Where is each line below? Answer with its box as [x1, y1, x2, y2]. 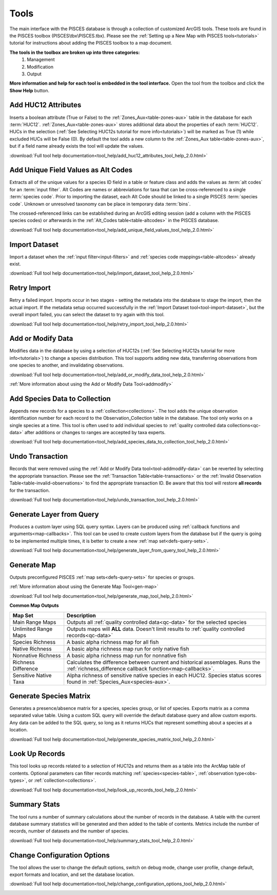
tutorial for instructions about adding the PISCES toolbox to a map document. [9, 40, 172, 46]
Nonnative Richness [12, 652, 61, 659]
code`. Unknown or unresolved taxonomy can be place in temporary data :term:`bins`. [9, 200, 191, 207]
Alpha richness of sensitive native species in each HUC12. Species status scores [67, 672, 262, 679]
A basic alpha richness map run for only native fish [67, 645, 189, 652]
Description [67, 612, 96, 619]
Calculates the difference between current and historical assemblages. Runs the [67, 659, 261, 666]
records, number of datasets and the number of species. [9, 828, 129, 834]
